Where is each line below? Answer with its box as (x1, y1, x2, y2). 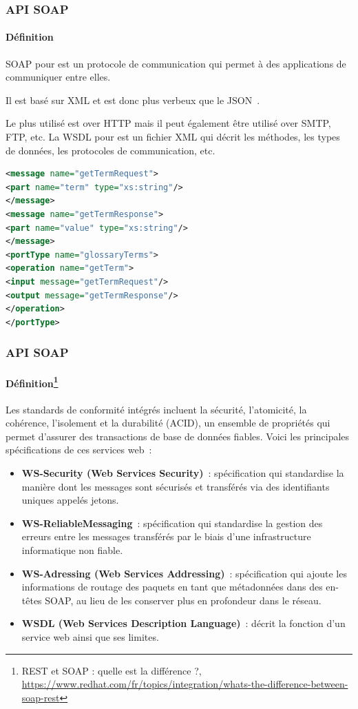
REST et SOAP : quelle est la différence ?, (21, 663, 202, 677)
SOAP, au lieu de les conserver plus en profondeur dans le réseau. (45, 593, 322, 607)
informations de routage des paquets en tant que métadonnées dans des (21, 579, 323, 594)
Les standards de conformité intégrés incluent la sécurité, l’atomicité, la (6, 402, 307, 416)
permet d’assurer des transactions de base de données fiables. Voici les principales (6, 429, 350, 443)
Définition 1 (6, 373, 59, 390)
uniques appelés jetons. (21, 493, 119, 507)
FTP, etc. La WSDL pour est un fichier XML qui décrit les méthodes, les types (6, 130, 340, 144)
